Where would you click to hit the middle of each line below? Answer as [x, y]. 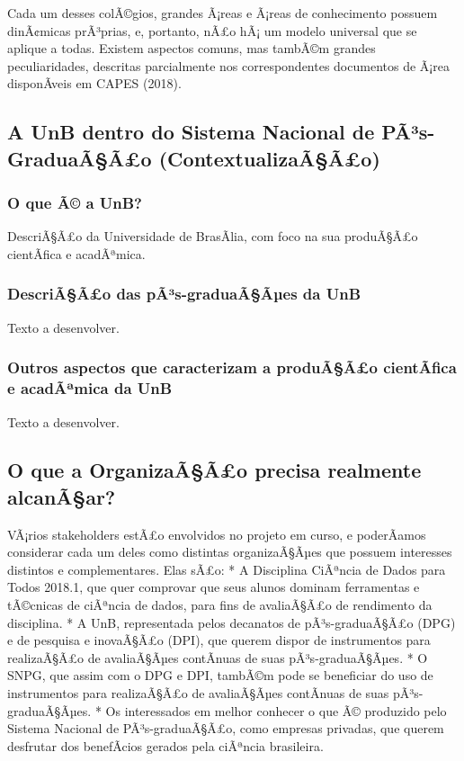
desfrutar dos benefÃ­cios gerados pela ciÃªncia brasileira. [165, 745]
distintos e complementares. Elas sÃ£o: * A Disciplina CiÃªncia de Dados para [227, 569]
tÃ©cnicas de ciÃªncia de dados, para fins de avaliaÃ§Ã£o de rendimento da [220, 605]
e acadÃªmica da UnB [90, 388]
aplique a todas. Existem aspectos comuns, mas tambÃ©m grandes [192, 48]
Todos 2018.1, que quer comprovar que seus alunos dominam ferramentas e [214, 587]
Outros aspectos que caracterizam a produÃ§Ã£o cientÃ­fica [232, 367]
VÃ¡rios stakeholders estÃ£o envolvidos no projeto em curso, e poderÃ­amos [217, 534]
